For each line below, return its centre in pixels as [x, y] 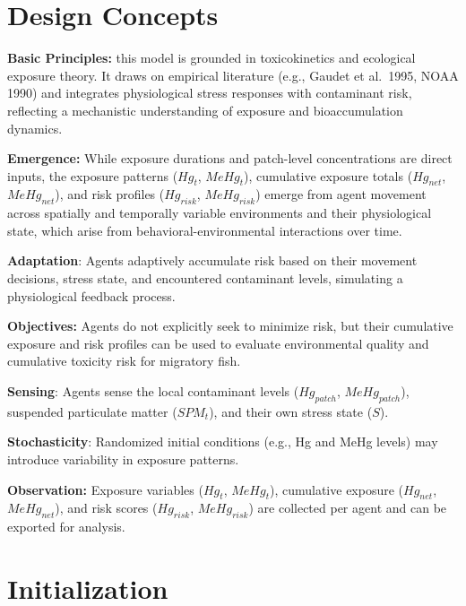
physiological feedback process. [91, 295]
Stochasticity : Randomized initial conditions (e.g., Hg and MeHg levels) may [223, 442]
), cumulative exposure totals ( [328, 175]
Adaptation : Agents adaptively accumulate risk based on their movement [212, 260]
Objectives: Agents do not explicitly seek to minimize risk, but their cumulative [230, 326]
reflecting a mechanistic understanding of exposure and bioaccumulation [205, 110]
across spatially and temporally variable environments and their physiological [220, 213]
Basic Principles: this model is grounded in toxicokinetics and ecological [211, 58]
